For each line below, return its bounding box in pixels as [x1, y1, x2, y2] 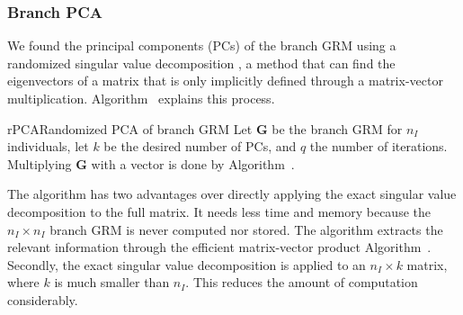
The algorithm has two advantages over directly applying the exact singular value [7, 184, 457, 203]
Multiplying [7, 154, 72, 173]
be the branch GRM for [272, 119, 403, 138]
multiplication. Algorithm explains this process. [7, 89, 275, 107]
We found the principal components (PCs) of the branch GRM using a [7, 36, 396, 55]
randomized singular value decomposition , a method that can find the [7, 53, 396, 72]
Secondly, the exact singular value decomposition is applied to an [7, 255, 366, 274]
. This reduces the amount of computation [185, 273, 418, 292]
